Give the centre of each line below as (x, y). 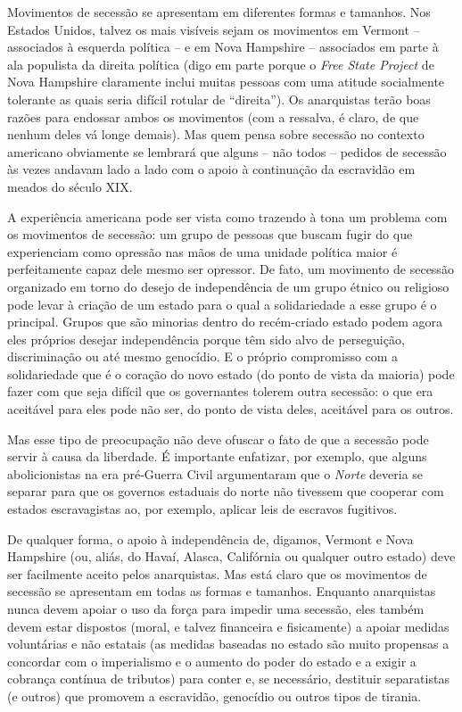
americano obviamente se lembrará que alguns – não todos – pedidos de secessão (227, 151)
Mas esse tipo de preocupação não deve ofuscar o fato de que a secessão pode (218, 439)
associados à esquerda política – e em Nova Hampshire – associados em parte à (223, 47)
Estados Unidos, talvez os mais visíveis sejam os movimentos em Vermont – (214, 29)
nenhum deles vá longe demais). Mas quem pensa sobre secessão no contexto (216, 134)
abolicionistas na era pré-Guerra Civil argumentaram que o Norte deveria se (215, 473)
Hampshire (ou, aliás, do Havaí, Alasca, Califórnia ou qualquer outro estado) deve (231, 556)
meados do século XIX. (70, 186)
